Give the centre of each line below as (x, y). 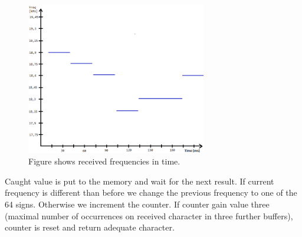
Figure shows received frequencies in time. (104, 161)
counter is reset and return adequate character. (90, 227)
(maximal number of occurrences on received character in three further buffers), (149, 215)
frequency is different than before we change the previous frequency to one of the (151, 192)
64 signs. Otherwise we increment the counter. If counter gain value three (137, 204)
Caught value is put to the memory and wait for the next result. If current (139, 181)
